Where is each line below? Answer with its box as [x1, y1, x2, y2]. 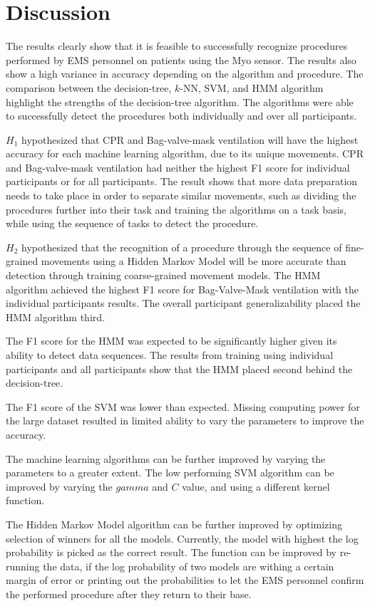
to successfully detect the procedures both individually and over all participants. [6, 108, 357, 123]
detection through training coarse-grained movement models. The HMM [6, 268, 321, 283]
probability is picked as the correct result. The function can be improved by [6, 545, 336, 560]
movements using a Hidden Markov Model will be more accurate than [41, 254, 346, 268]
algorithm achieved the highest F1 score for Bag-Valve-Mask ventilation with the [6, 281, 359, 296]
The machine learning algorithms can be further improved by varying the [6, 451, 326, 466]
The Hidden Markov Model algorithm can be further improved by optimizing [6, 516, 342, 531]
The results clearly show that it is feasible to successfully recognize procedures [6, 38, 348, 53]
